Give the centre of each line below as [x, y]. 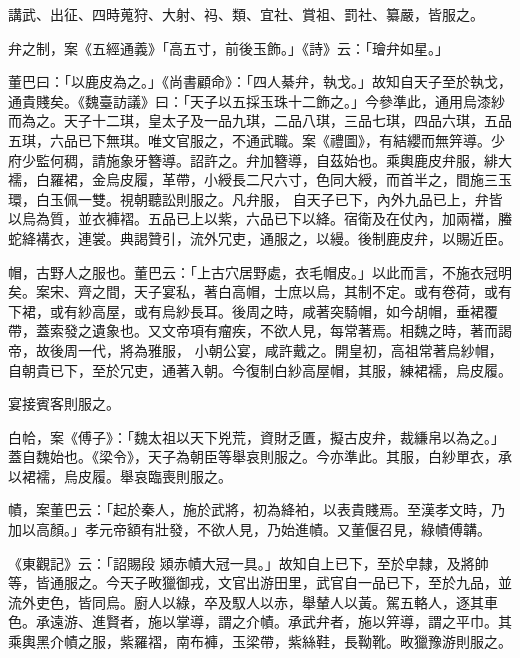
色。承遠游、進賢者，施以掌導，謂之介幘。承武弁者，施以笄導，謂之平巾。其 [260, 621]
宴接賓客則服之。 [64, 403]
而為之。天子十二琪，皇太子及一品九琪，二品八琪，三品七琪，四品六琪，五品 [260, 120]
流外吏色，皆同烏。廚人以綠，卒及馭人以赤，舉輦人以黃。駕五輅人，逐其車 [253, 601]
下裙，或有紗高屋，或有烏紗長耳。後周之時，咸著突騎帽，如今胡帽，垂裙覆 [253, 310]
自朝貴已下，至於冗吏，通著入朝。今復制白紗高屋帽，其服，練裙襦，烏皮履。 [260, 369]
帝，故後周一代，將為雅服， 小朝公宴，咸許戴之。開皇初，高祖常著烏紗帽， [255, 349]
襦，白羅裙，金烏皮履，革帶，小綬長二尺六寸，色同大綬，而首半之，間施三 [253, 179]
